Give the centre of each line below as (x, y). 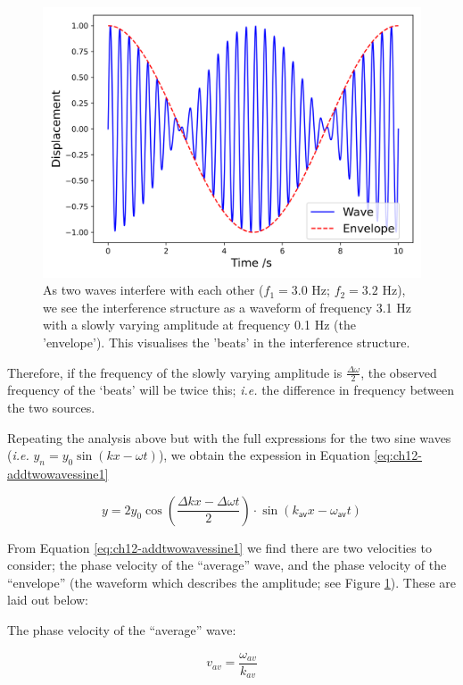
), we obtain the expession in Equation (264, 455)
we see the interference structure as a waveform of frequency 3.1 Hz (227, 307)
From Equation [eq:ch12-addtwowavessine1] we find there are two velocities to (219, 547)
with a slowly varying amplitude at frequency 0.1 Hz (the (199, 325)
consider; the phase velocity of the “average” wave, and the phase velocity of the (227, 565)
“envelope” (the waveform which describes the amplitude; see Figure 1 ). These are (232, 582)
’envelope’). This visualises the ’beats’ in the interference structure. (227, 342)
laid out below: (48, 600)
